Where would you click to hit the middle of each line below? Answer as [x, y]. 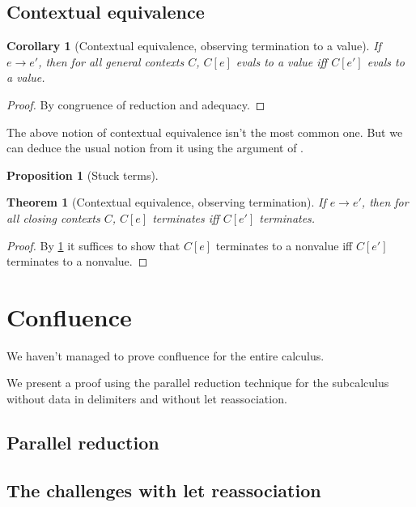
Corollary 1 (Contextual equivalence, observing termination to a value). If [194, 46]
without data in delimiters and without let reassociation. [147, 399]
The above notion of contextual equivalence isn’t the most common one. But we [205, 132]
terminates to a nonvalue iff [284, 245]
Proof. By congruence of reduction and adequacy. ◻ [136, 104]
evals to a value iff [282, 61]
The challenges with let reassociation [164, 490]
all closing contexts [53, 217]
